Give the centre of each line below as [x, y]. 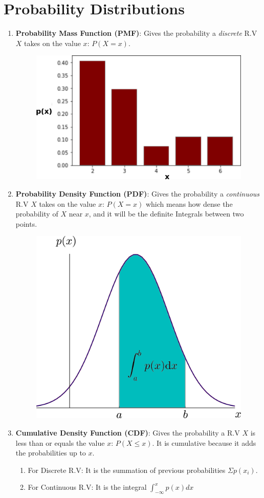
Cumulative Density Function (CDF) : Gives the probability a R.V [128, 433]
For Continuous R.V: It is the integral [87, 487]
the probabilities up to [51, 453]
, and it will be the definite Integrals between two [166, 214]
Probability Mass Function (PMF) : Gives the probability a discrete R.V [136, 33]
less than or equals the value [60, 442]
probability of [37, 214]
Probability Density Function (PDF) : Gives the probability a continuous [138, 194]
